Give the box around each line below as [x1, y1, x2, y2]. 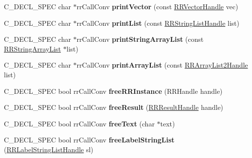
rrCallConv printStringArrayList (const [76, 34, 204, 44]
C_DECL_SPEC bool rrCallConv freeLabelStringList [4, 135, 175, 145]
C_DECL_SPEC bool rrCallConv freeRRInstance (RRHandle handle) [4, 86, 223, 96]
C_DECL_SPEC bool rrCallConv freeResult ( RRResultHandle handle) [4, 102, 223, 112]
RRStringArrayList [4, 43, 61, 53]
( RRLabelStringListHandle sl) [4, 144, 93, 154]
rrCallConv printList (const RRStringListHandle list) [76, 18, 239, 28]
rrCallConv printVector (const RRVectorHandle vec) [76, 1, 238, 11]
